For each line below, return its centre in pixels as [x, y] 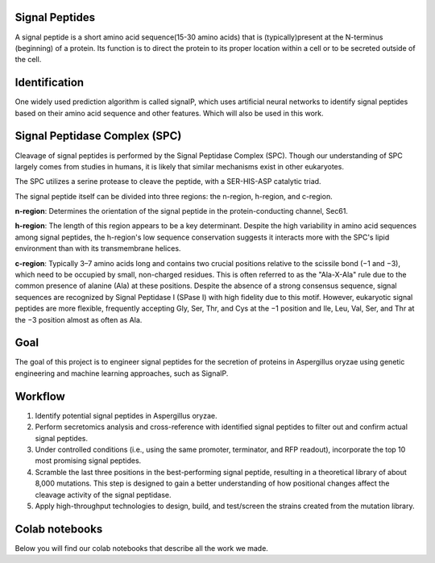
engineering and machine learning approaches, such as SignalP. [122, 373]
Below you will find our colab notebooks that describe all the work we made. [142, 548]
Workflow [40, 396]
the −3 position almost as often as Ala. [79, 319]
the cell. [28, 60]
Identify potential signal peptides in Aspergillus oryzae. [126, 415]
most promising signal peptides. [88, 461]
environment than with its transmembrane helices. [98, 248]
